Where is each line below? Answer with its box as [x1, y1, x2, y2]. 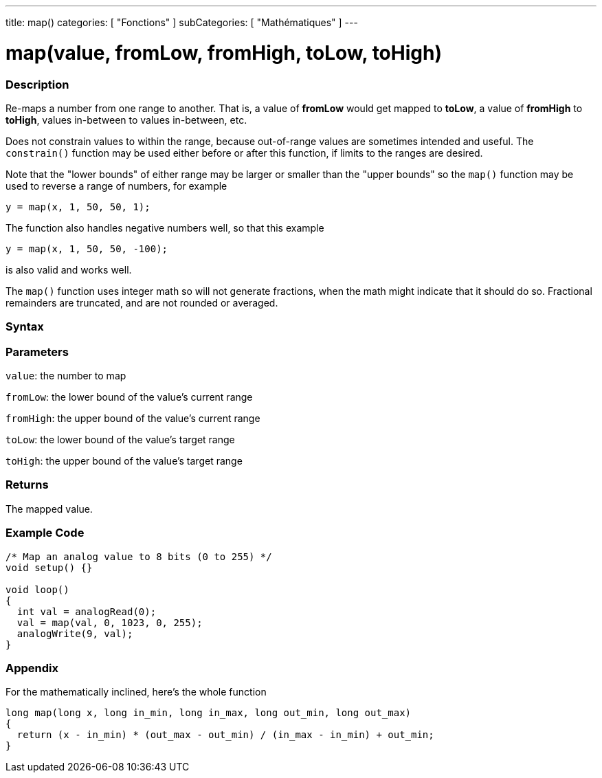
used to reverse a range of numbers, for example [5, 179, 227, 192]
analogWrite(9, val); [16, 627, 133, 639]
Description [5, 77, 69, 91]
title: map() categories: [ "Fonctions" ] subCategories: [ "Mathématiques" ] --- [5, 16, 358, 28]
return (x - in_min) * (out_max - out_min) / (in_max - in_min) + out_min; [16, 729, 434, 741]
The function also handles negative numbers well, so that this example [5, 221, 324, 234]
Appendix [5, 660, 59, 675]
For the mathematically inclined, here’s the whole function [5, 686, 267, 698]
